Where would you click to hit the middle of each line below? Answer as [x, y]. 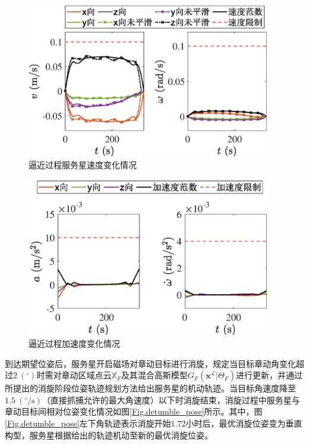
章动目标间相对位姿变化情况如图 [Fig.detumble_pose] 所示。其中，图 [134, 411]
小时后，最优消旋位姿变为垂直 [244, 423]
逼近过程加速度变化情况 [74, 343]
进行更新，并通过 [269, 375]
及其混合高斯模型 [154, 375]
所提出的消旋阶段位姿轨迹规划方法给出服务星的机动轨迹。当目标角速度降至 [150, 388]
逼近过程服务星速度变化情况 [83, 164]
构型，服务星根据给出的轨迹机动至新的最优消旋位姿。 [109, 435]
